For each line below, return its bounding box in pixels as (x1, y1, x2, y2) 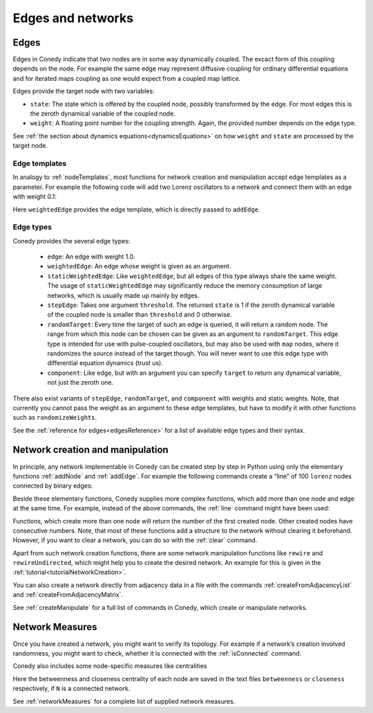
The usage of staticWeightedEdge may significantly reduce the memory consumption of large (47, 281, 323, 290)
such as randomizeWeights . (12, 414, 97, 422)
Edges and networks (12, 10, 134, 26)
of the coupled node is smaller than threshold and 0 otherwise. (47, 311, 232, 319)
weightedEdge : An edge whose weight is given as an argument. (47, 262, 231, 270)
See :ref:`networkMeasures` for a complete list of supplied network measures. (12, 697, 236, 705)
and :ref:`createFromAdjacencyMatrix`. (12, 591, 124, 599)
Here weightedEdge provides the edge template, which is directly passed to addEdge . (12, 205, 260, 214)
